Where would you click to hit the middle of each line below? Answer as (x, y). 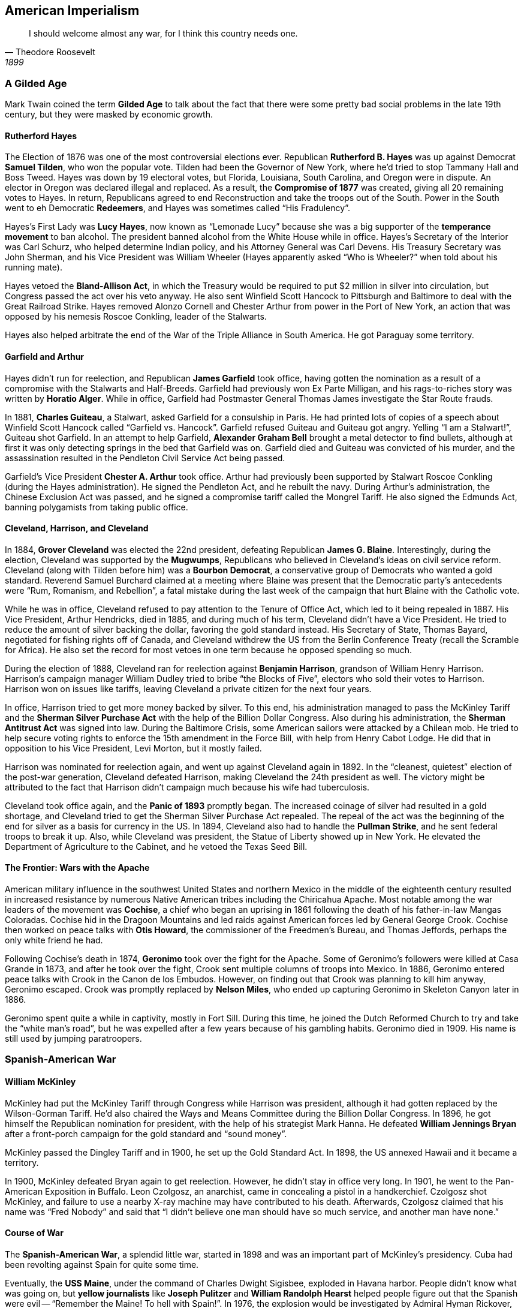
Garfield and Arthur (45, 357)
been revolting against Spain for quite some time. (102, 1264)
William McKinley (40, 1082)
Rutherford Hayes (41, 136)
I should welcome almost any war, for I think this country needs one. (163, 34)
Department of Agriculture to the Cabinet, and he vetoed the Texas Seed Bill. (156, 846)
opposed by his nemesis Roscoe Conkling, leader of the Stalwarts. (136, 317)
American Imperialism (72, 10)
